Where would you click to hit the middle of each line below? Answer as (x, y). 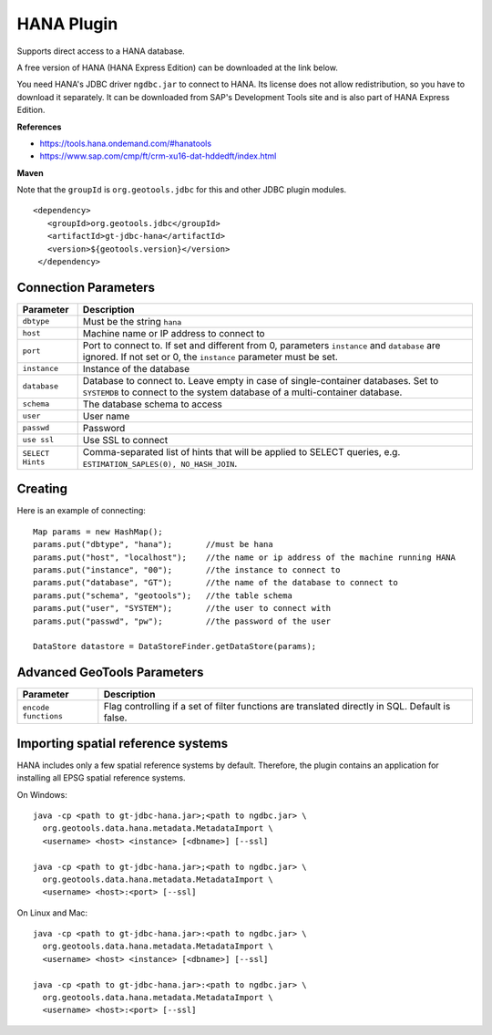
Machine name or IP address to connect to (174, 333)
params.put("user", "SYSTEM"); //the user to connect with (182, 608)
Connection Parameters (86, 287)
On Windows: (42, 794)
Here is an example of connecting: (81, 511)
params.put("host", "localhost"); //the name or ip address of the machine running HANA (244, 557)
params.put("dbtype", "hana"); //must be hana (153, 544)
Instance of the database (136, 368)
